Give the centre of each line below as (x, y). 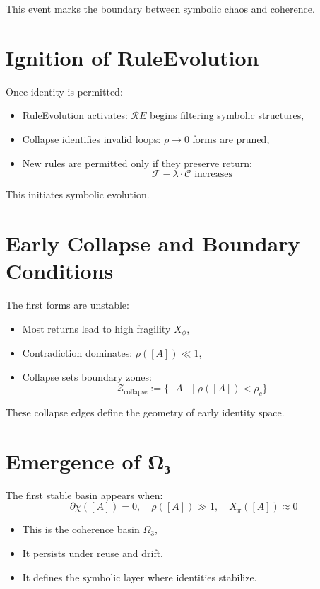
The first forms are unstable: (67, 304)
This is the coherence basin (81, 529)
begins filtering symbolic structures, (227, 115)
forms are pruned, (231, 138)
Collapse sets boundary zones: (87, 376)
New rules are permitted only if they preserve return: (137, 162)
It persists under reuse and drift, (93, 553)
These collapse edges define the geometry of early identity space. (145, 412)
